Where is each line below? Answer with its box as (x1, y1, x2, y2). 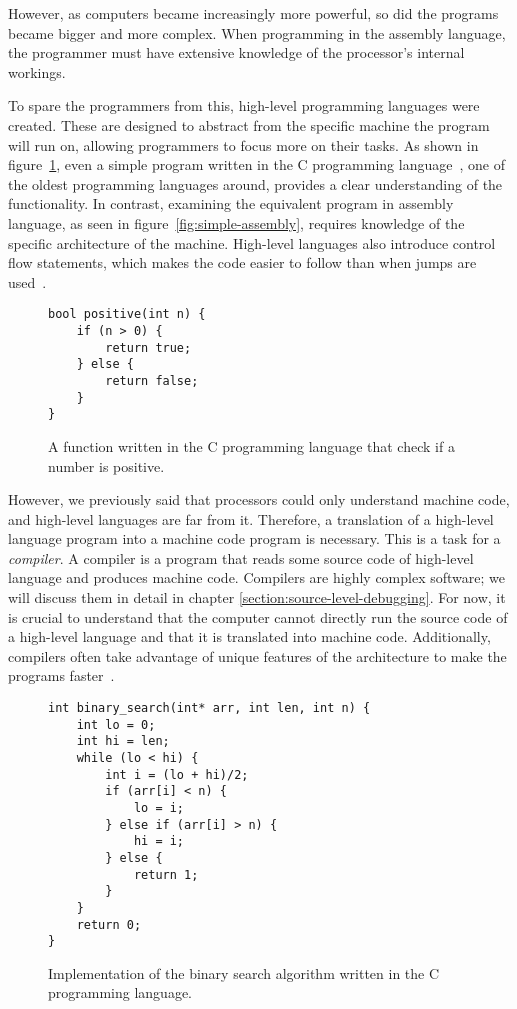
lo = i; (133, 800, 185, 815)
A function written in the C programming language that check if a (48, 435, 455, 456)
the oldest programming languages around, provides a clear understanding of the (8, 173, 503, 194)
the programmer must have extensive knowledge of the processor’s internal (8, 42, 465, 63)
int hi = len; (76, 734, 170, 749)
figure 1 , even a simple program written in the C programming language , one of (8, 154, 505, 175)
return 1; (133, 867, 199, 882)
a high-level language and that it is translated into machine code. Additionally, (8, 626, 491, 647)
